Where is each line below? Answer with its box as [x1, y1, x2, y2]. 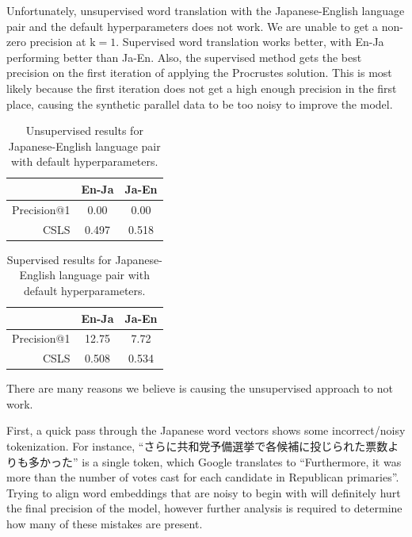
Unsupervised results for [25, 122, 143, 139]
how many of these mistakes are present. [6, 516, 203, 532]
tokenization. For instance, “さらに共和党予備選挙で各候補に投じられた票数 [6, 438, 388, 455]
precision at [29, 33, 86, 50]
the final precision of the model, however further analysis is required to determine [6, 500, 402, 516]
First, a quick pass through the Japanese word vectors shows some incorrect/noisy [6, 422, 406, 439]
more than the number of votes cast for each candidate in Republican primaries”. [6, 469, 399, 485]
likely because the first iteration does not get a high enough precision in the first [6, 79, 397, 96]
